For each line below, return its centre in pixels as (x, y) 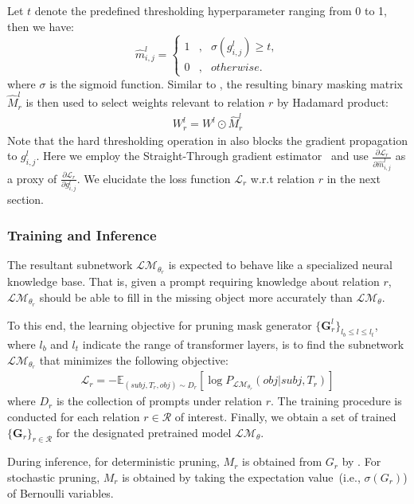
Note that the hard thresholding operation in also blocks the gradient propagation (207, 140)
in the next (353, 178)
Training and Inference (82, 234)
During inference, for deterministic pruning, (113, 461)
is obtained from (282, 461)
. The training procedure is (336, 401)
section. (25, 199)
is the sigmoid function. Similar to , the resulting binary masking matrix (226, 83)
